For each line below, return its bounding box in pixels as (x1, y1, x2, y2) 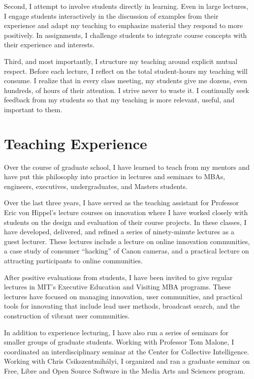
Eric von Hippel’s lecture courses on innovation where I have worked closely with (4, 207, 248, 218)
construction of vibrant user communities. (4, 310, 130, 320)
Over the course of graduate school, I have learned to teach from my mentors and (4, 161, 250, 172)
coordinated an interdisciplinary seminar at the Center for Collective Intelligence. (4, 346, 249, 356)
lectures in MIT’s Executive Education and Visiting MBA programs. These (4, 282, 231, 292)
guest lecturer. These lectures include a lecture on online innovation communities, (4, 236, 250, 246)
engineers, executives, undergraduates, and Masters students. (4, 181, 188, 191)
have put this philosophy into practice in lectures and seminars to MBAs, (4, 171, 225, 182)
